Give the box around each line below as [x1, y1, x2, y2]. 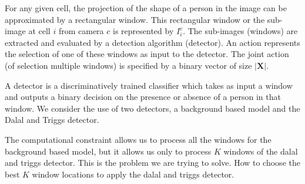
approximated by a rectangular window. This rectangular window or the [5, 13, 265, 25]
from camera [58, 25, 104, 37]
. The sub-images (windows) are [183, 25, 298, 37]
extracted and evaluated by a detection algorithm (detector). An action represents [5, 36, 300, 48]
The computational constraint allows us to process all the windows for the [5, 133, 272, 145]
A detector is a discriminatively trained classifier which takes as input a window [5, 79, 293, 91]
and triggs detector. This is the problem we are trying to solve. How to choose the [5, 156, 300, 169]
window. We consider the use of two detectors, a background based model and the [5, 102, 300, 114]
